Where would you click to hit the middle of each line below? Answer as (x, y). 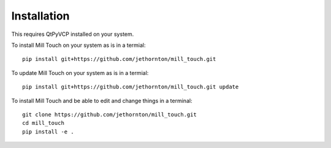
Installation (40, 16)
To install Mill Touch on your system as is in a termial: (79, 45)
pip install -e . (48, 132)
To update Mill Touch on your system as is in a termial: (80, 72)
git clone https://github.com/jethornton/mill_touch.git (110, 115)
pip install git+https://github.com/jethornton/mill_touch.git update (131, 87)
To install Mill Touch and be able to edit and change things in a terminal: (102, 100)
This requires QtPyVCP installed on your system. (73, 34)
